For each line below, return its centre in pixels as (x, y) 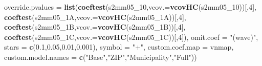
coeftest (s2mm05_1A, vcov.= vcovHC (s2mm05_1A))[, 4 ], (95, 17)
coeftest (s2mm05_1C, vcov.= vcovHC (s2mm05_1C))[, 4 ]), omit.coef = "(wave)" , (131, 37)
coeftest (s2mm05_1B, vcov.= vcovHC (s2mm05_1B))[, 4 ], (95, 27)
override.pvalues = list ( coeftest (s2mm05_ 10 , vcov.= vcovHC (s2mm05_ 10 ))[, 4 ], (130, 7)
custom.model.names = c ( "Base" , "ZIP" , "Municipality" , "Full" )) (101, 57)
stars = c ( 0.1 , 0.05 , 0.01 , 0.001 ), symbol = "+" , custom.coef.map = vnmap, (119, 47)
